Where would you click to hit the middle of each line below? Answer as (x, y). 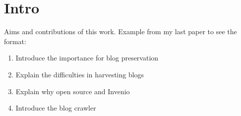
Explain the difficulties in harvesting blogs (80, 74)
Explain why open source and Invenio (73, 91)
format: (15, 41)
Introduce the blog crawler (56, 108)
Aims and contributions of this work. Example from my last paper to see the (120, 31)
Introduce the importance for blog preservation (87, 58)
